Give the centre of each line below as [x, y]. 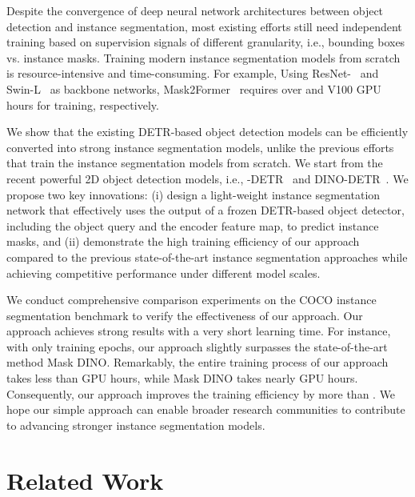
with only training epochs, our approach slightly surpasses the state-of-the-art [197, 346]
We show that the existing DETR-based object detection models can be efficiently [207, 132]
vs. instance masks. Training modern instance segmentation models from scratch [204, 57]
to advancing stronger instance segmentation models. [136, 425]
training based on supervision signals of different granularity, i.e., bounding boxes [206, 42]
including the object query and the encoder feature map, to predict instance [193, 225]
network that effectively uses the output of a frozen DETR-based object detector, [206, 210]
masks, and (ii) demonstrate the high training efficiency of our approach [183, 241]
